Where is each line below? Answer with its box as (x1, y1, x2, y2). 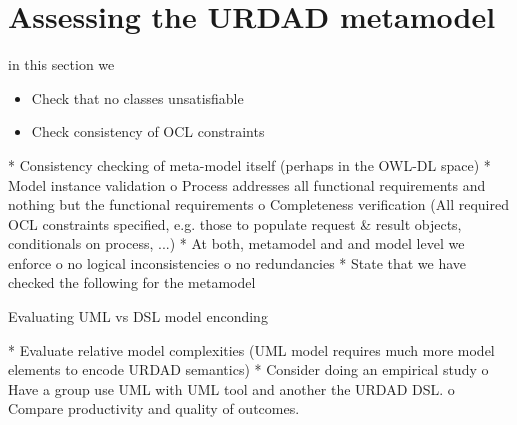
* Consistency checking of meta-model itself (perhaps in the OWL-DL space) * (8, 154, 491, 175)
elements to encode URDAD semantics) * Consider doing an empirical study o (8, 359, 489, 380)
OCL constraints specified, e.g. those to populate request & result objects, (8, 213, 462, 234)
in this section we (8, 54, 115, 75)
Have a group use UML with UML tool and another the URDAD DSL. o (8, 378, 455, 399)
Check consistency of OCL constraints (31, 121, 265, 142)
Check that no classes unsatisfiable (31, 87, 244, 108)
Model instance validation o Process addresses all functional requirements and (8, 174, 486, 195)
